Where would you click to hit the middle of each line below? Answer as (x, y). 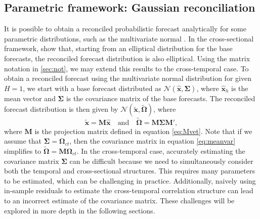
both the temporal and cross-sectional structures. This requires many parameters (129, 171)
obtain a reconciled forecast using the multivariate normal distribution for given (128, 78)
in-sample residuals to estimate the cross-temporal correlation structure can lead (129, 190)
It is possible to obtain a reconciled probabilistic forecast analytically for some (125, 29)
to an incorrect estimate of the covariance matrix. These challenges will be (119, 200)
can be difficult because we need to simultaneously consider (161, 161)
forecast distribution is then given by (61, 109)
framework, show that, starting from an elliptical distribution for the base (118, 48)
